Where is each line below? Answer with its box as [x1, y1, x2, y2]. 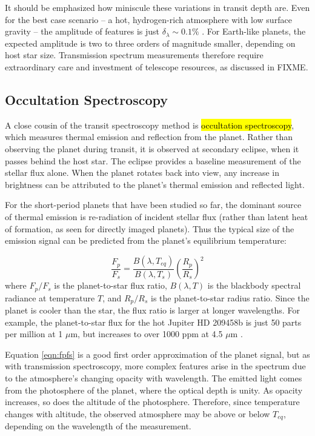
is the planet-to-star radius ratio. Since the [150, 291, 310, 304]
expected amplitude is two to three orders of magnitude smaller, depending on [5, 36, 296, 49]
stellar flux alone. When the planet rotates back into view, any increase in [5, 166, 280, 179]
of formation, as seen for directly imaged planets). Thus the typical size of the [5, 222, 294, 235]
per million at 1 [5, 327, 63, 340]
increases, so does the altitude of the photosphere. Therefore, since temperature [5, 395, 300, 408]
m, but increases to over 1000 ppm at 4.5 [70, 327, 223, 340]
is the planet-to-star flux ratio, [54, 279, 167, 292]
